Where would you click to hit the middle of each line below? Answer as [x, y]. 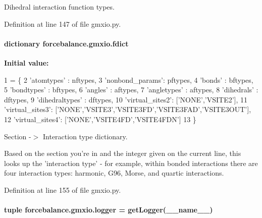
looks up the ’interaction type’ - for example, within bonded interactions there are [131, 163]
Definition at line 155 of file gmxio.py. [63, 189]
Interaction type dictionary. [85, 136]
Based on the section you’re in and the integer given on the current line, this [123, 153]
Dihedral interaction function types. [59, 7]
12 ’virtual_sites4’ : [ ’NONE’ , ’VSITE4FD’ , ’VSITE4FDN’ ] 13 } [100, 119]
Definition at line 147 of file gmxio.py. [63, 23]
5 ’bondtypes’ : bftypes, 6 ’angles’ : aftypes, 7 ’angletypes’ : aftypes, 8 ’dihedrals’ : [131, 90]
